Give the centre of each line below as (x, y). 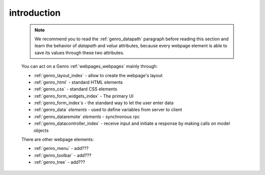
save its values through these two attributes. (79, 53)
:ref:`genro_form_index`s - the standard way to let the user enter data (104, 103)
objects (41, 130)
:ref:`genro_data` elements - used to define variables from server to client (108, 110)
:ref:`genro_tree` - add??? (59, 162)
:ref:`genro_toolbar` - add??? (63, 155)
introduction (35, 13)
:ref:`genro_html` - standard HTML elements (78, 82)
